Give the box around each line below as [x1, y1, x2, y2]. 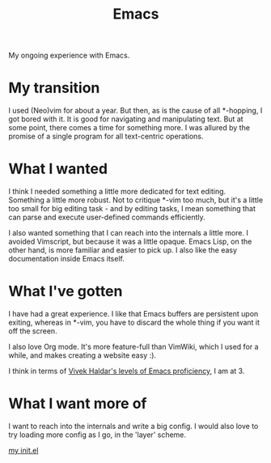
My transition [8, 79, 100, 97]
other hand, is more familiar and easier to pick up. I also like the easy [8, 245, 237, 255]
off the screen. [8, 326, 58, 336]
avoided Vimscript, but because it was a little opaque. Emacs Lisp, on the [8, 236, 252, 247]
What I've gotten [8, 282, 123, 300]
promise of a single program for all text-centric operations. [8, 131, 204, 142]
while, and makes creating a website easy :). [8, 350, 156, 360]
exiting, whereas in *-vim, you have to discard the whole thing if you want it [8, 317, 260, 327]
